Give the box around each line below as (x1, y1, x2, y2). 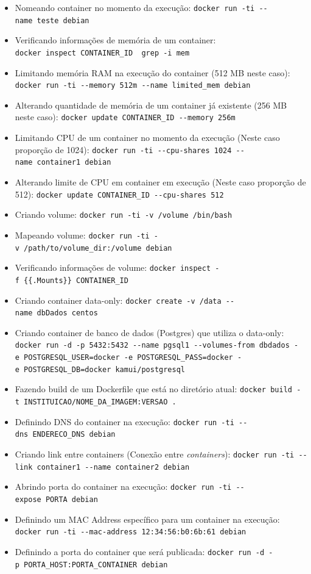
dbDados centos (37, 309, 98, 318)
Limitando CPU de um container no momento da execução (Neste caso (15, 131, 280, 144)
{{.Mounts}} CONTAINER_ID (24, 276, 128, 285)
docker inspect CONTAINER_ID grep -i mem (15, 48, 190, 57)
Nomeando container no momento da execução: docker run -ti (15, 1, 255, 13)
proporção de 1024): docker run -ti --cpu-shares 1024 (15, 143, 232, 156)
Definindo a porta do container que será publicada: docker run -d (15, 545, 265, 558)
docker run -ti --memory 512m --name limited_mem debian (15, 81, 251, 90)
